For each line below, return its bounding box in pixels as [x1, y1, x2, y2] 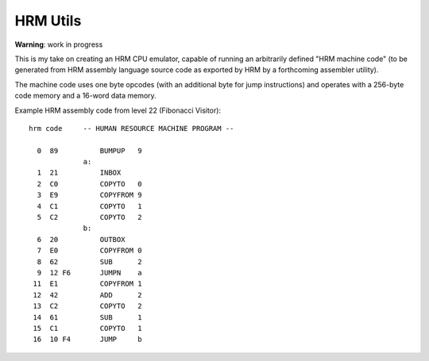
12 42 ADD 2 [33, 290, 142, 299]
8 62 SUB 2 [37, 257, 142, 266]
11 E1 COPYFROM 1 [33, 279, 142, 289]
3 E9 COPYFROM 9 [37, 190, 142, 200]
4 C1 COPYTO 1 [37, 202, 142, 210]
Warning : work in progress [14, 40, 103, 49]
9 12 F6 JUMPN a [37, 268, 142, 277]
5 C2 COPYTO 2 [37, 213, 142, 222]
